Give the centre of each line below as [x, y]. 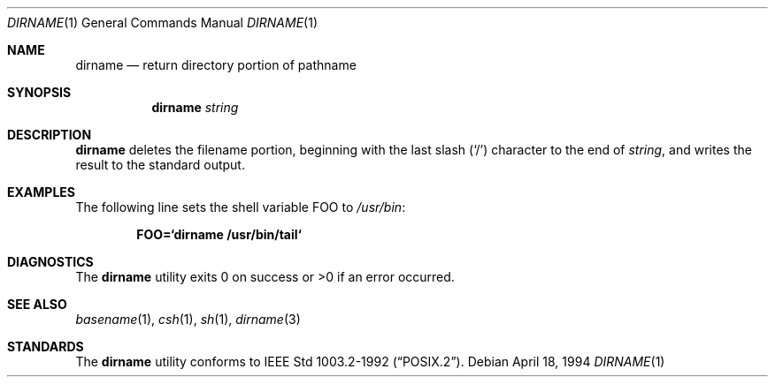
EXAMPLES [41, 192]
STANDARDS [46, 346]
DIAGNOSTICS [50, 262]
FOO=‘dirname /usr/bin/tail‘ [219, 234]
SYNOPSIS [39, 92]
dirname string [195, 107]
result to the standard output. [160, 165]
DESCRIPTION [50, 135]
